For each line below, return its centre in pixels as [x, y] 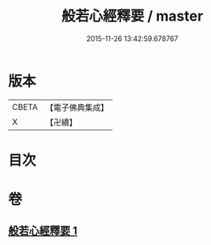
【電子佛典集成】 [77, 107]
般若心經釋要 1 [43, 231]
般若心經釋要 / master [132, 16]
